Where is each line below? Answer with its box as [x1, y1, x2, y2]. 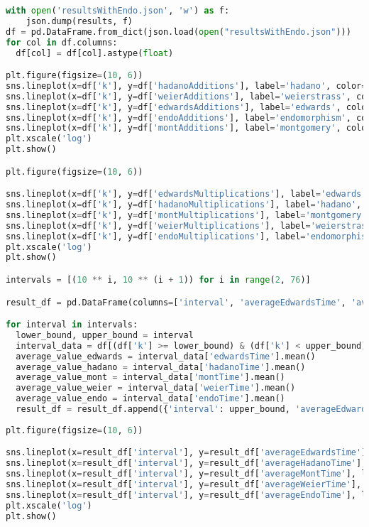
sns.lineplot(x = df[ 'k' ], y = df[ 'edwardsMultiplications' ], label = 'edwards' [6, 189, 367, 200]
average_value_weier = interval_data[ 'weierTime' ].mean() [16, 383, 296, 393]
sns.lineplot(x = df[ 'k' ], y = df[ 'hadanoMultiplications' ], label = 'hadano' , [6, 200, 362, 210]
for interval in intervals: [6, 320, 138, 330]
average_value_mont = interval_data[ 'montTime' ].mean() [16, 372, 285, 383]
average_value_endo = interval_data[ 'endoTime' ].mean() [16, 393, 285, 404]
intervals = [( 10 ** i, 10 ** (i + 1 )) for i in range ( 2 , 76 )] [6, 275, 311, 285]
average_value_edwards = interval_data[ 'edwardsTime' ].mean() [16, 351, 316, 362]
